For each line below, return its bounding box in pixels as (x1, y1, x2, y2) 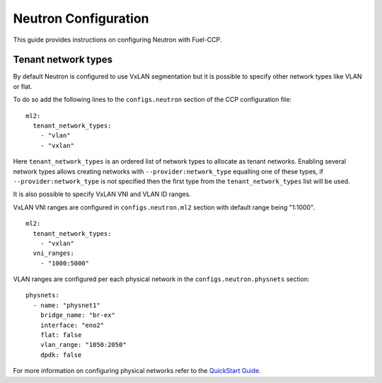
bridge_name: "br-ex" (40, 311, 116, 319)
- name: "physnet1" (33, 301, 100, 309)
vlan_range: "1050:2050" (40, 341, 127, 349)
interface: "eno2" (40, 321, 105, 329)
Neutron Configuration (13, 11, 149, 26)
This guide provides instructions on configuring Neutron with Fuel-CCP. (13, 35, 222, 44)
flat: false (40, 331, 82, 339)
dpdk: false (40, 350, 82, 359)
